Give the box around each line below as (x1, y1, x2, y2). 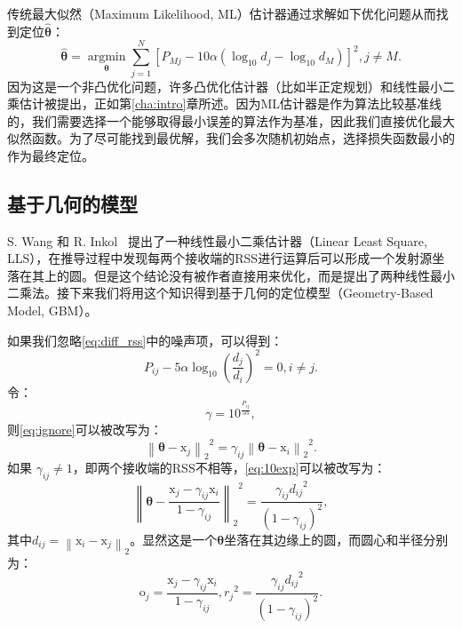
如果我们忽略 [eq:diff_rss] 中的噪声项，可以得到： (7, 330, 283, 349)
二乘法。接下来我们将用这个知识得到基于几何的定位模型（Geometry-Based (7, 283, 434, 302)
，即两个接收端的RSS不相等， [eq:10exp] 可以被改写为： (72, 458, 386, 477)
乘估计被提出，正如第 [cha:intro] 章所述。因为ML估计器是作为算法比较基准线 (7, 94, 442, 113)
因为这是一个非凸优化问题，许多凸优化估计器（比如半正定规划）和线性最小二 (7, 76, 455, 95)
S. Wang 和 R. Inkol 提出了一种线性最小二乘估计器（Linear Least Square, (7, 231, 427, 250)
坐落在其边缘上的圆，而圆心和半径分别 (224, 529, 449, 548)
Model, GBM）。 (7, 301, 98, 320)
